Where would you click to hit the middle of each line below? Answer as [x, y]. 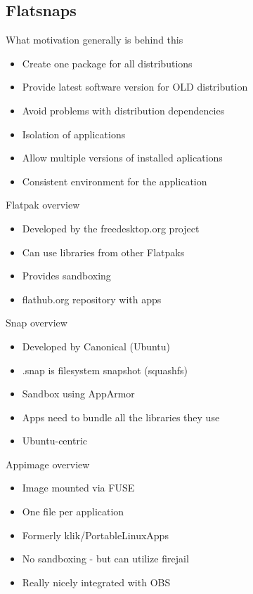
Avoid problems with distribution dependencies [123, 110]
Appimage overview [48, 464]
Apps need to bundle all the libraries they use [121, 417]
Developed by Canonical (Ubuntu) [96, 346]
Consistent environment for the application [115, 181]
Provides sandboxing [66, 276]
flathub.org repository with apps [92, 299]
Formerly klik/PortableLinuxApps [95, 535]
